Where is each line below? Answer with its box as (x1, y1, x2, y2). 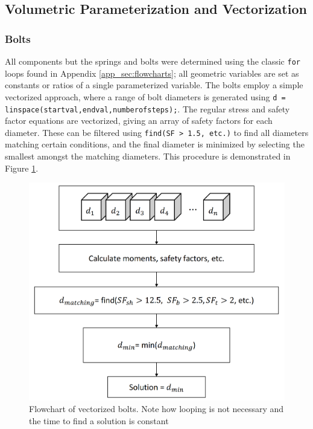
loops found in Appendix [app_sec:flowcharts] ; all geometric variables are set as (5, 66, 299, 79)
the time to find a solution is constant (29, 414, 169, 427)
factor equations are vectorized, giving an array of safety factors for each (5, 114, 273, 127)
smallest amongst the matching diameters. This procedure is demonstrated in (5, 150, 291, 162)
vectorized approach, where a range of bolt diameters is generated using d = (5, 90, 286, 103)
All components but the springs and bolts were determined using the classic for (5, 55, 300, 67)
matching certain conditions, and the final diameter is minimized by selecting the (5, 138, 305, 150)
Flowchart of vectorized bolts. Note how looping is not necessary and (29, 402, 284, 415)
